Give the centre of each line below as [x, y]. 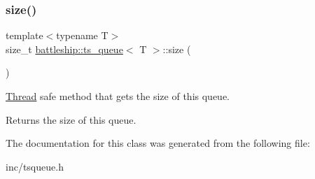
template [24, 35]
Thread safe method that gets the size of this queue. [118, 96]
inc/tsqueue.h [35, 166]
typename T [82, 35]
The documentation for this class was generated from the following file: [158, 143]
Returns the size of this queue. [71, 119]
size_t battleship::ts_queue [64, 49]
